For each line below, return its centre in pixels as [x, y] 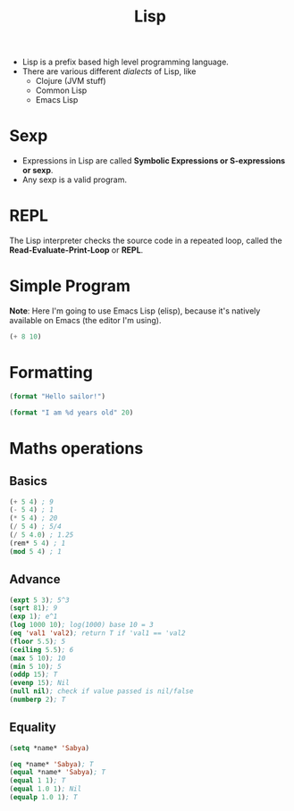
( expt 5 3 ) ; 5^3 [39, 600]
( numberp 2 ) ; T [38, 699]
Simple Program [70, 286]
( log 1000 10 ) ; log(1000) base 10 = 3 [81, 625]
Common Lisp [61, 90]
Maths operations [76, 448]
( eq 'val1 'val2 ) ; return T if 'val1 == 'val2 [97, 633]
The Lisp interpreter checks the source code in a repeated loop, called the [146, 241]
